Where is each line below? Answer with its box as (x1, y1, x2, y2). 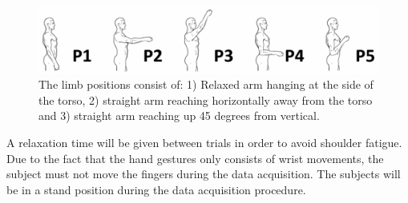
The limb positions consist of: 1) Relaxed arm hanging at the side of (38, 76, 374, 93)
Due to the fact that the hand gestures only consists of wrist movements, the (6, 149, 384, 166)
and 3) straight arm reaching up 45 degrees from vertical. (38, 107, 320, 124)
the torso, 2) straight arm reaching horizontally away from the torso (38, 91, 373, 108)
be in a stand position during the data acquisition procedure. (6, 181, 306, 197)
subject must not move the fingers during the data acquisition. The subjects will (6, 165, 401, 182)
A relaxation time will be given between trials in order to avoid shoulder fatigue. (6, 134, 402, 151)
